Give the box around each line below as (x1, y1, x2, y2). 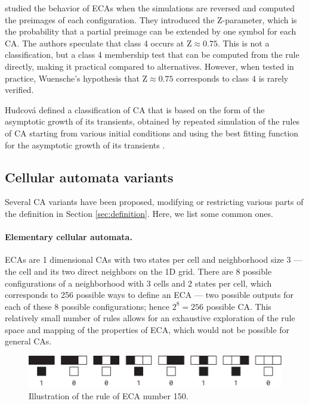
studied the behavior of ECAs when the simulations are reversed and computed (5, 2, 295, 14)
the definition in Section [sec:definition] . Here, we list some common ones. (5, 207, 273, 219)
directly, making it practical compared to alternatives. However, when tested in (5, 60, 294, 72)
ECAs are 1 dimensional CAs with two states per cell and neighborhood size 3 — (5, 253, 302, 266)
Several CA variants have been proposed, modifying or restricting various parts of (5, 195, 304, 208)
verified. (5, 83, 34, 96)
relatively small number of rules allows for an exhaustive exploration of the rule (5, 312, 295, 324)
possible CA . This (206, 300, 271, 312)
